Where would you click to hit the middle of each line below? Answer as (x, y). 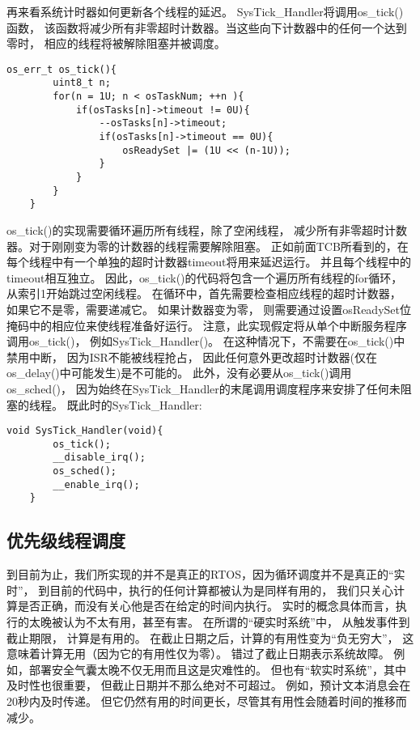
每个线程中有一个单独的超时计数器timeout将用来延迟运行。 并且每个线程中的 (209, 262)
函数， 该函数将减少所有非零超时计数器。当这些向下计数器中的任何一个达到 (207, 27)
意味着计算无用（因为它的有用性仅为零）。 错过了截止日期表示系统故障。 (198, 654)
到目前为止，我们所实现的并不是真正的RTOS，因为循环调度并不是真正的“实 (206, 574)
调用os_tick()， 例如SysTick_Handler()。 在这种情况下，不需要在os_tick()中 (206, 341)
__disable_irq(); (99, 458)
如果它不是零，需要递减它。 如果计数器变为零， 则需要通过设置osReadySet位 (209, 309)
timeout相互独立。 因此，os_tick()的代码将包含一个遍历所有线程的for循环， (205, 277)
